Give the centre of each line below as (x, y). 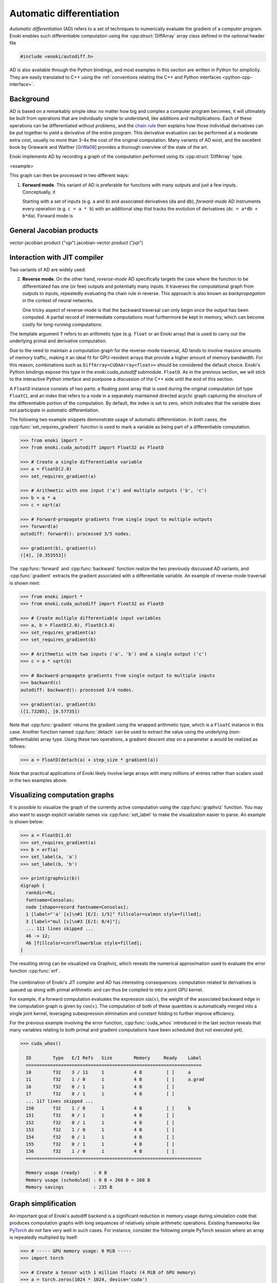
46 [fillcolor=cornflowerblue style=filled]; (84, 943)
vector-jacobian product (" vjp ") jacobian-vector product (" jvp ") (76, 242)
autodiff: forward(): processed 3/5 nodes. (76, 533)
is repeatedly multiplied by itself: (44, 1237)
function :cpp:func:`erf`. (35, 970)
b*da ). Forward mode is (48, 216)
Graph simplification (43, 1203)
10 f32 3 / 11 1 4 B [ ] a (108, 1072)
